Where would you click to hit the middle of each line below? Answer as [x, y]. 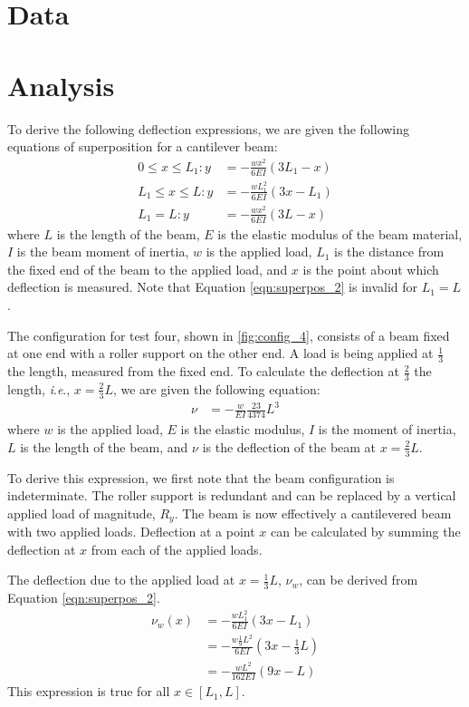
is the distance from [389, 252]
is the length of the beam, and [104, 446]
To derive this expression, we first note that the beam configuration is [201, 477]
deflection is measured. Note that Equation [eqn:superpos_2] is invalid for [213, 287]
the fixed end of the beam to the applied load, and [148, 269]
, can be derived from [359, 580]
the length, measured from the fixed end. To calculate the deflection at [203, 371]
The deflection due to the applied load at [121, 580]
